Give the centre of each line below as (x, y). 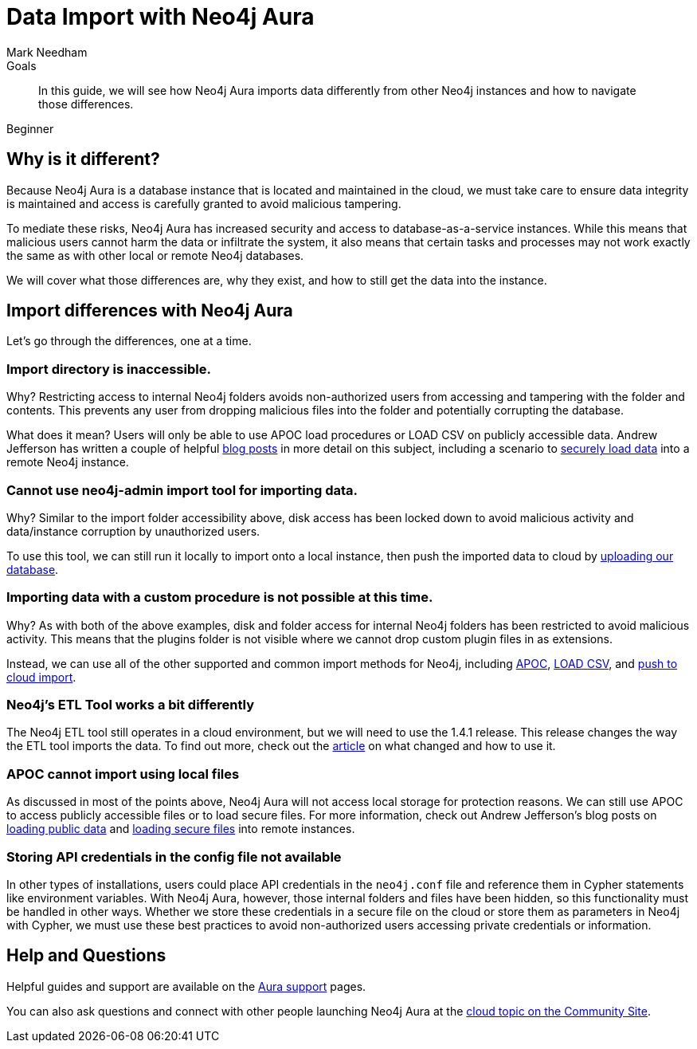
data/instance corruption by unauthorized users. (133, 531)
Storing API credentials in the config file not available (174, 856)
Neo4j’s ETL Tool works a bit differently (131, 705)
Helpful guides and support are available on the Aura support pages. (186, 986)
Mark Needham (47, 52)
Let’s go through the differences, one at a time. (129, 341)
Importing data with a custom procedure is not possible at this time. (220, 597)
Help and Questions (86, 956)
